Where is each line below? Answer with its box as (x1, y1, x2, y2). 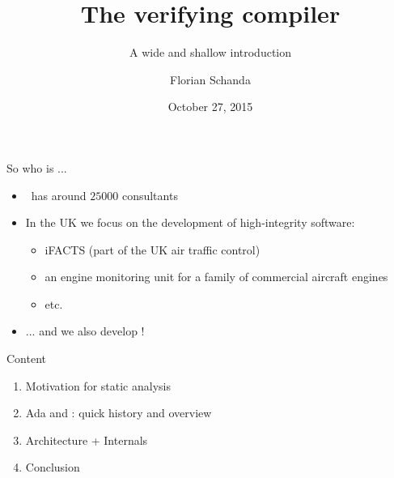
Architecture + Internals (25, 431, 148, 448)
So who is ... (6, 159, 67, 176)
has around (31, 186, 87, 203)
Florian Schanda (170, 70, 251, 87)
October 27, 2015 (167, 98, 253, 115)
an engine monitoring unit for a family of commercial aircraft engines (44, 268, 388, 285)
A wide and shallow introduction (129, 44, 292, 61)
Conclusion (25, 459, 80, 476)
